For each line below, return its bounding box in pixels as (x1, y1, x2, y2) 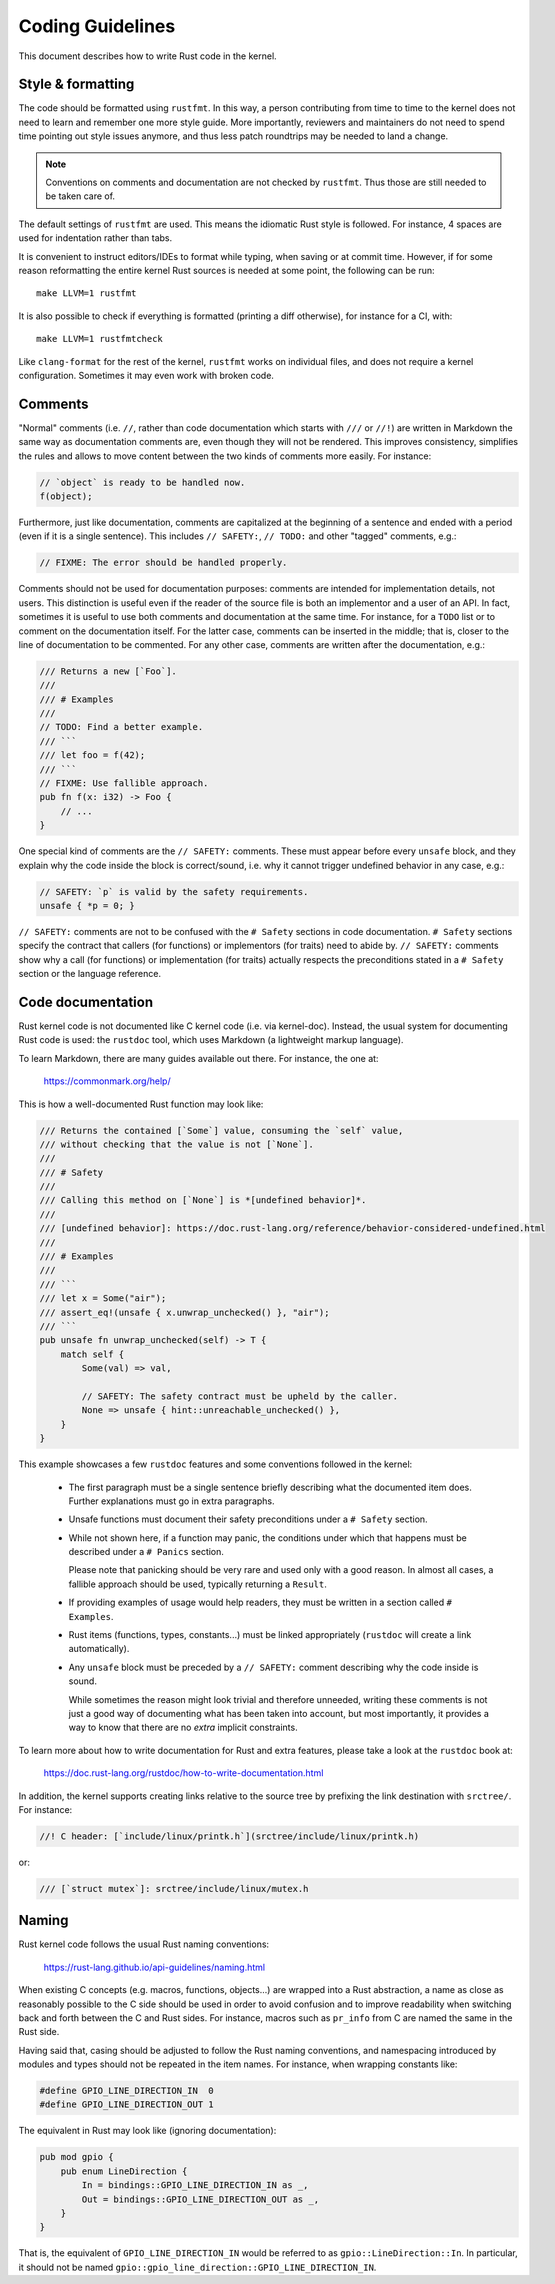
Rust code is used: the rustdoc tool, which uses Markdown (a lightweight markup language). (18, 1034, 404, 1046)
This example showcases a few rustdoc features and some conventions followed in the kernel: (18, 1458, 413, 1470)
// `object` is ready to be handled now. (39, 476, 246, 488)
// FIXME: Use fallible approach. (39, 778, 209, 789)
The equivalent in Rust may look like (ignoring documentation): (18, 2125, 277, 2137)
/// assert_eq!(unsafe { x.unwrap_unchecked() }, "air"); (39, 1306, 330, 1318)
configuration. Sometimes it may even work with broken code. (18, 369, 275, 381)
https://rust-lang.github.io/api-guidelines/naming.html (43, 1961, 265, 1973)
